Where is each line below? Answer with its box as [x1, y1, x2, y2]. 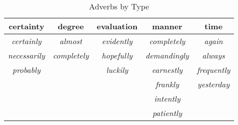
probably [12, 64, 41, 75]
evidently [102, 35, 132, 47]
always [202, 50, 225, 61]
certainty [8, 20, 44, 32]
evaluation [97, 20, 138, 32]
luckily [106, 64, 128, 75]
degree [58, 20, 84, 32]
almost [59, 35, 82, 47]
